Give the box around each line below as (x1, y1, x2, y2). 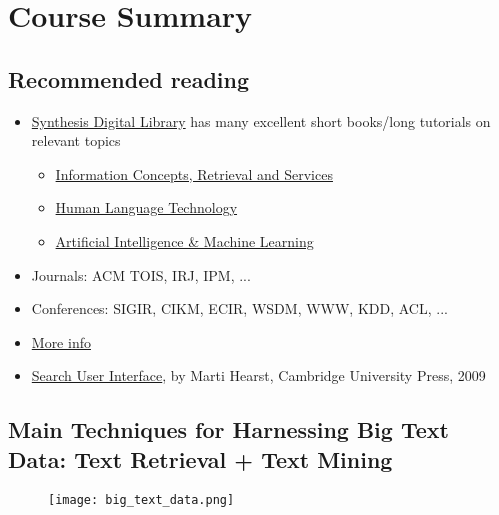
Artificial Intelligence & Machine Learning (55, 230, 314, 251)
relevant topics (31, 130, 121, 151)
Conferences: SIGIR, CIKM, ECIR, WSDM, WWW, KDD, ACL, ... (31, 298, 448, 319)
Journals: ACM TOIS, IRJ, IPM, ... (31, 264, 251, 285)
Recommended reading (8, 63, 250, 94)
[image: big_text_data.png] (48, 492, 235, 507)
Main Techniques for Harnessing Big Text (8, 414, 449, 445)
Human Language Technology (55, 197, 238, 218)
